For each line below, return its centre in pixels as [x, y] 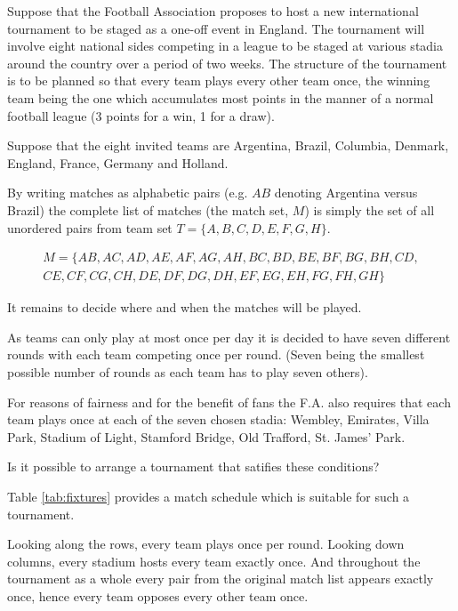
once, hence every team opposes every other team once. [158, 595]
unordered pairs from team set [90, 227]
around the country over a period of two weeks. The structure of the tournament [227, 63]
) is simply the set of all [370, 209]
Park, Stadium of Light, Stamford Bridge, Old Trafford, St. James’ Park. [206, 436]
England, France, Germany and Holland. [118, 162]
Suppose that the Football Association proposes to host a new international [213, 11]
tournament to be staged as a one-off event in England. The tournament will [216, 28]
